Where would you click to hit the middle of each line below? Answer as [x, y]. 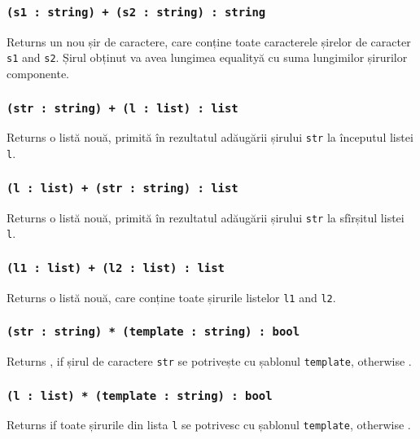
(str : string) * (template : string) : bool [153, 332]
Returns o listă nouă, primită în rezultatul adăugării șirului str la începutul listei [210, 137]
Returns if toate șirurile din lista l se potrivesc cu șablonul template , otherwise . [209, 425]
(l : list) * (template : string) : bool [140, 395]
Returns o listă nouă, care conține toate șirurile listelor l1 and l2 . [171, 297]
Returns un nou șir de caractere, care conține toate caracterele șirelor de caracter [209, 41]
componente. [38, 74]
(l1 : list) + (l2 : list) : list [116, 268]
